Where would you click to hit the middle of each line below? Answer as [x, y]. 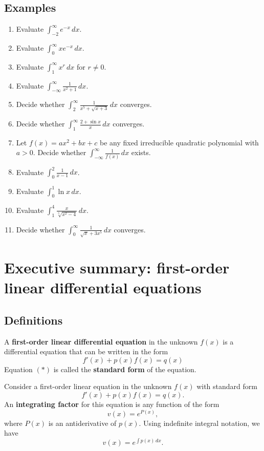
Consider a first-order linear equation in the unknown [88, 386]
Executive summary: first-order [117, 267]
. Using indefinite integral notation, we [199, 423]
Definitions [34, 320]
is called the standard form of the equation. [125, 369]
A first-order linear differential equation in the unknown [101, 341]
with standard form [227, 386]
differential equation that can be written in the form [86, 351]
